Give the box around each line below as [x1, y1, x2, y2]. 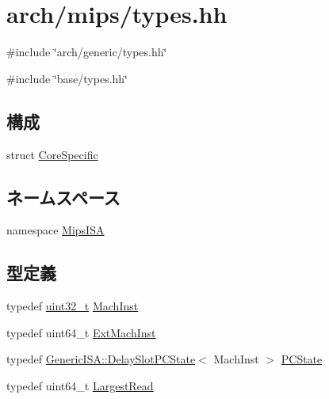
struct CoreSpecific [6, 146, 98, 162]
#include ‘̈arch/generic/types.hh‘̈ [6, 44, 167, 60]
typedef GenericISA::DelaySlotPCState [6, 351, 196, 367]
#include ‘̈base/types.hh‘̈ [6, 70, 128, 86]
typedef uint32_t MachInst [6, 298, 139, 314]
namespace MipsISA [6, 222, 105, 238]
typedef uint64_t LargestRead [6, 377, 154, 393]
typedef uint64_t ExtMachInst [6, 324, 156, 340]
